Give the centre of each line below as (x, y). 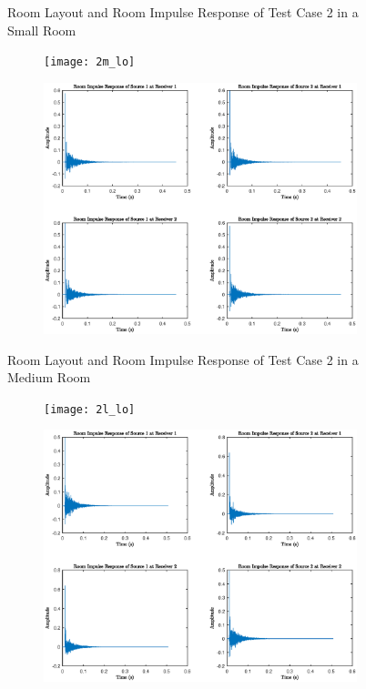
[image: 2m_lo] (90, 62)
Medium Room (49, 377)
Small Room (42, 30)
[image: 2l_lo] (90, 409)
